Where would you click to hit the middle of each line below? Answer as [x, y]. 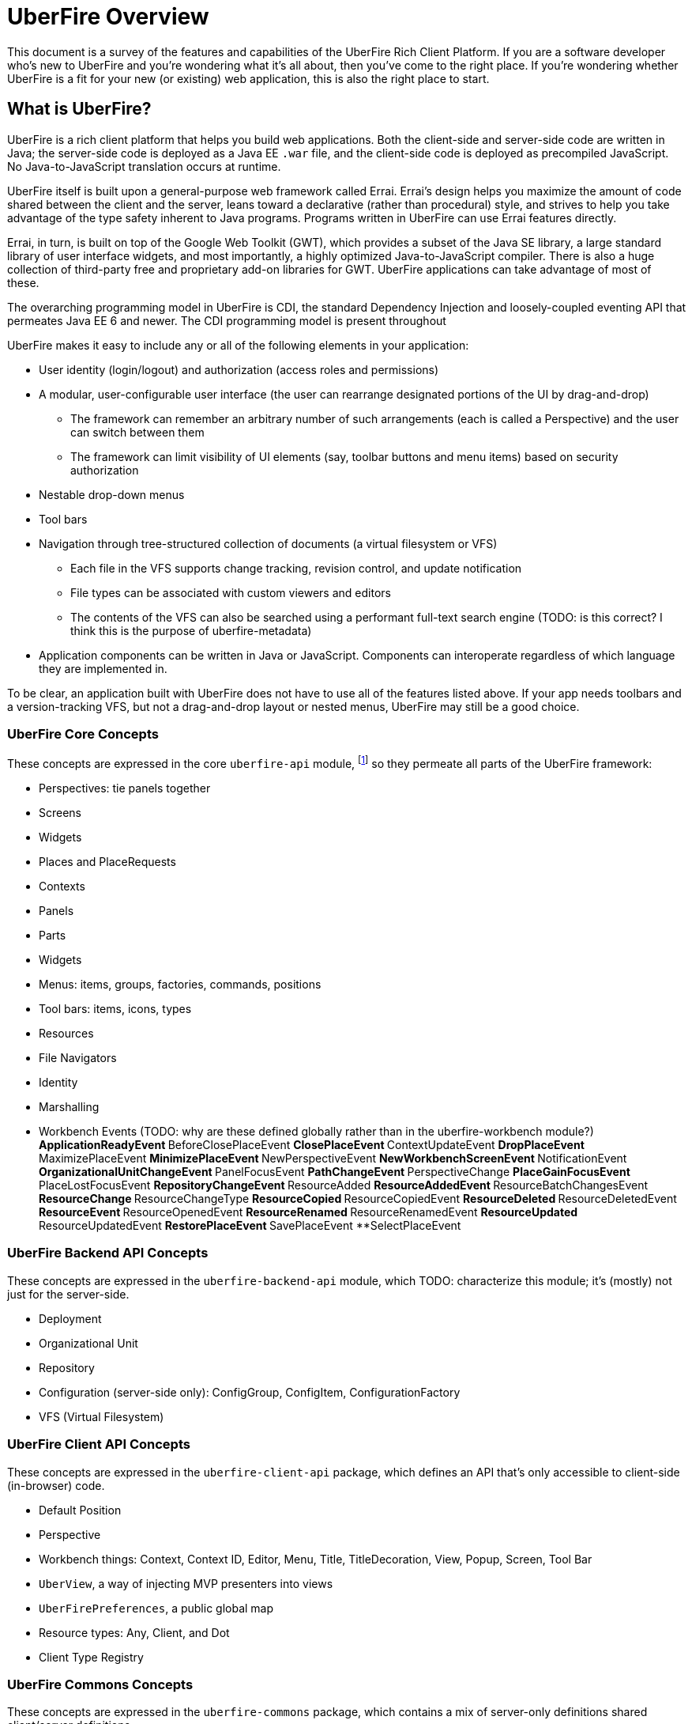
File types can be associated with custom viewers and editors [231, 592]
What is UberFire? [79, 109]
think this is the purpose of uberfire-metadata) [191, 630]
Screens [60, 813]
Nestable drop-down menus [112, 494]
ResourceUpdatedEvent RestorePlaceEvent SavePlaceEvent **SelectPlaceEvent [250, 1225]
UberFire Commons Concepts [100, 1684]
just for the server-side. [68, 1294]
